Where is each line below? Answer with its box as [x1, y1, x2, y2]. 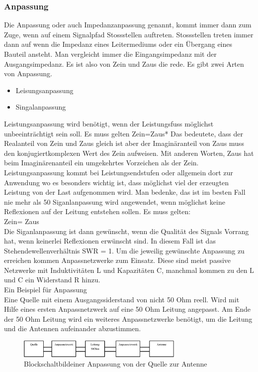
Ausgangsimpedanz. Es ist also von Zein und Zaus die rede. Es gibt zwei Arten [4, 58, 244, 69]
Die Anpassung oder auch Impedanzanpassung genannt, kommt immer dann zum [4, 19, 252, 30]
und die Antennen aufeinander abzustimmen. [4, 323, 141, 334]
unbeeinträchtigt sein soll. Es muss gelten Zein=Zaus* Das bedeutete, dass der [4, 128, 244, 138]
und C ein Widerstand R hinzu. [4, 274, 100, 285]
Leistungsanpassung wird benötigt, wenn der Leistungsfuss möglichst [4, 118, 214, 128]
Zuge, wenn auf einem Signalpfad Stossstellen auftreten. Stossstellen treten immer [4, 29, 254, 39]
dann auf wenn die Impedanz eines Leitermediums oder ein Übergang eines [4, 39, 233, 49]
